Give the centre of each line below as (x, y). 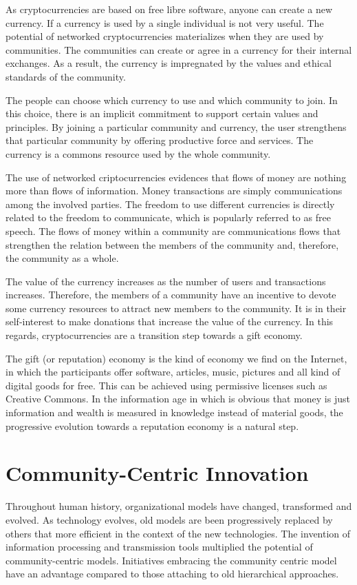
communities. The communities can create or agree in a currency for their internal (179, 49)
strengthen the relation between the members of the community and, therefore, (172, 244)
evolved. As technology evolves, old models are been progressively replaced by (169, 519)
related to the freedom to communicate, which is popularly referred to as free (168, 217)
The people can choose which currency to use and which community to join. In (172, 100)
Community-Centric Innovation (157, 473)
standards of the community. (66, 76)
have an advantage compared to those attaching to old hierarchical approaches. (172, 574)
